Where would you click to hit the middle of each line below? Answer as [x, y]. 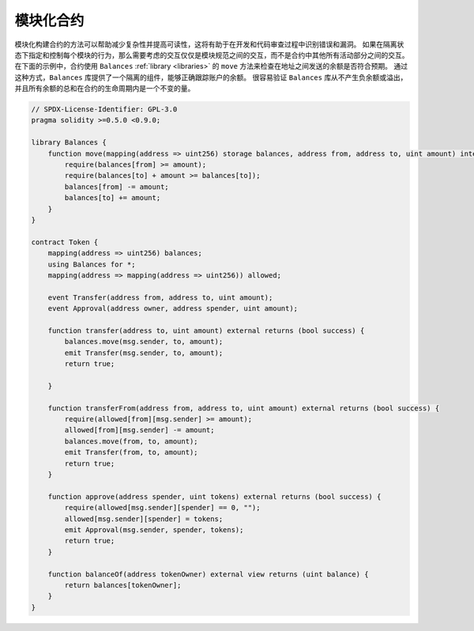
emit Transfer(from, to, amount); [131, 452]
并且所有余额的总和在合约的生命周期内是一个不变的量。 [105, 89]
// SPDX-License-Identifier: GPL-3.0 [104, 110]
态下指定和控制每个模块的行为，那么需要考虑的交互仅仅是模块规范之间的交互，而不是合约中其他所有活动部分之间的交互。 [212, 55]
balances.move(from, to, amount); [131, 441]
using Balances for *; [92, 264]
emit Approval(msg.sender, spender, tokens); [154, 529]
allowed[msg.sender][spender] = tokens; [144, 519]
